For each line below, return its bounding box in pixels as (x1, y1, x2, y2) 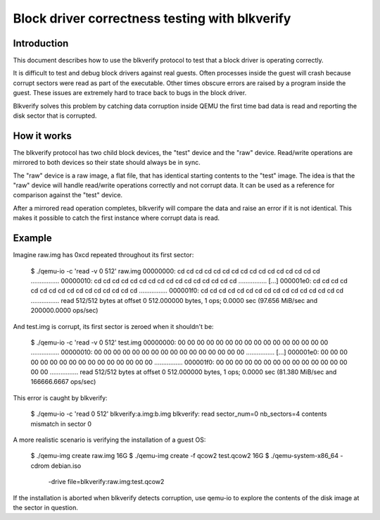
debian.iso (51, 462, 82, 470)
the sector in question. (13, 503, 79, 512)
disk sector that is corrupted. (13, 111, 97, 120)
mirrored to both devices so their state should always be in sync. (13, 159, 201, 167)
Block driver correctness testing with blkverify (13, 11, 291, 26)
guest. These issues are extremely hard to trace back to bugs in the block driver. (13, 89, 247, 97)
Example (13, 233, 52, 244)
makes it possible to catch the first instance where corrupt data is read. (13, 213, 220, 222)
